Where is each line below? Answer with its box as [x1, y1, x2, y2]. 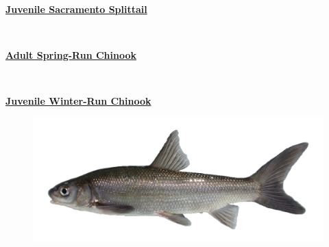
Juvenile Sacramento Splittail [5, 2, 147, 16]
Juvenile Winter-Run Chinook [5, 94, 151, 108]
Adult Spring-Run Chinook [5, 48, 136, 62]
